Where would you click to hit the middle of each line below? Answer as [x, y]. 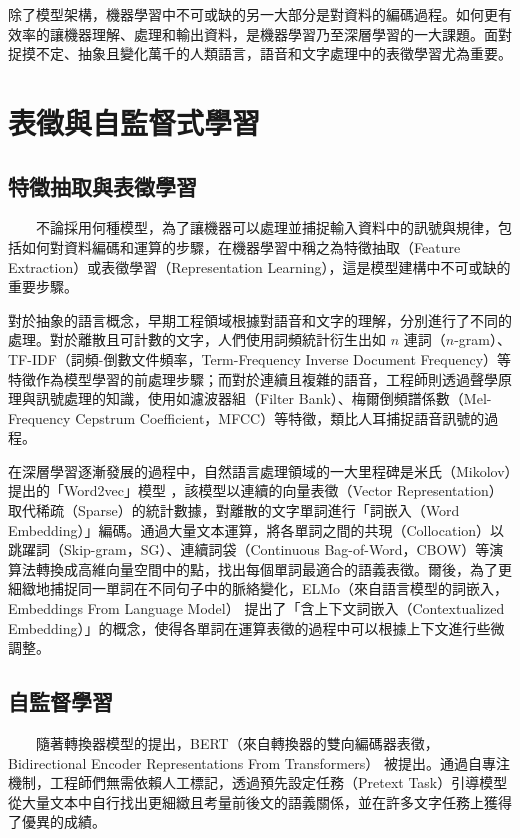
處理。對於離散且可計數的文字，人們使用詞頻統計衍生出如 [197, 339]
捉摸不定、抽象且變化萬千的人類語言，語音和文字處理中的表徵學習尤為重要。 [260, 53]
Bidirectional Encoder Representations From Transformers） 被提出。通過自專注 [259, 762]
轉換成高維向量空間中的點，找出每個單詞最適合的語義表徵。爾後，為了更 [273, 568]
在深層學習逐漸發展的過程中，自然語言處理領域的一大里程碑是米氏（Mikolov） [260, 470]
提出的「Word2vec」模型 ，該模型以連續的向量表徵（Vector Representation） [255, 490]
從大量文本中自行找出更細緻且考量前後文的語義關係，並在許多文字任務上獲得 [260, 801]
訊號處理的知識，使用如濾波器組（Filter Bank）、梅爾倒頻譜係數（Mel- [263, 398]
